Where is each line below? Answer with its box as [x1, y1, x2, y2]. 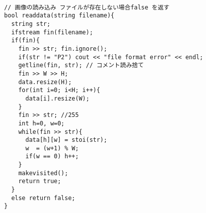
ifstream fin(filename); [11, 28, 93, 36]
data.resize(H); [18, 78, 72, 86]
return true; [18, 178, 61, 185]
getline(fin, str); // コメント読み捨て [18, 62, 144, 69]
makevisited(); [18, 169, 69, 177]
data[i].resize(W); [25, 95, 90, 102]
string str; [11, 20, 51, 27]
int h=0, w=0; [18, 119, 65, 127]
